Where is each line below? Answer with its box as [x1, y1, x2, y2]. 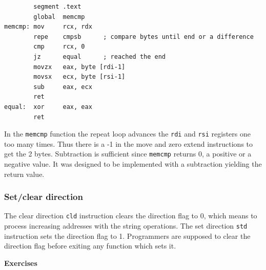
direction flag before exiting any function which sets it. [4, 240, 176, 251]
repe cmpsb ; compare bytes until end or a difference [33, 33, 254, 40]
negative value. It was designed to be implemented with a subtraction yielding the [4, 159, 262, 169]
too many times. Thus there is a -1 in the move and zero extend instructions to [4, 138, 253, 149]
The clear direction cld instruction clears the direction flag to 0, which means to [4, 210, 257, 221]
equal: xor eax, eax [4, 103, 92, 110]
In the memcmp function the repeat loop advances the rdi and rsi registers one [4, 128, 251, 139]
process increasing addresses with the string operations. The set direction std [4, 220, 248, 231]
